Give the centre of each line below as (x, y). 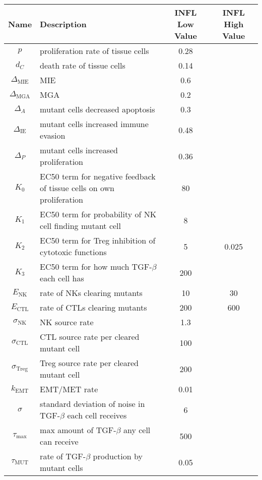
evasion (53, 135)
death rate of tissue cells (83, 65)
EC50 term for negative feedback (98, 176)
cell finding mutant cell (81, 226)
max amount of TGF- (78, 430)
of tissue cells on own (77, 188)
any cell (137, 430)
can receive (59, 441)
